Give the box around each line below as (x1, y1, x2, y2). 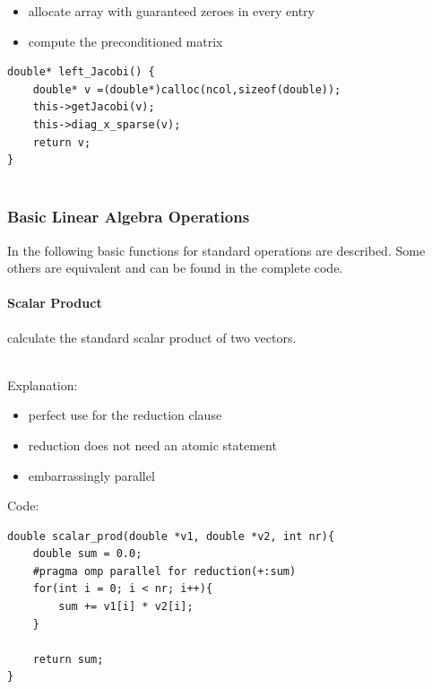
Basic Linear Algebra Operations (7, 205, 250, 228)
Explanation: (7, 375, 78, 394)
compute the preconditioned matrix (28, 31, 223, 50)
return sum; (32, 652, 104, 666)
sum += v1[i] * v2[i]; (58, 600, 194, 614)
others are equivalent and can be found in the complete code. (7, 258, 343, 277)
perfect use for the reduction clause (28, 406, 222, 424)
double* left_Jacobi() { (7, 65, 155, 79)
